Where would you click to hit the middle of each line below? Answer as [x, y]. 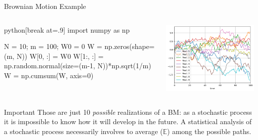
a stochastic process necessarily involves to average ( [84, 131]
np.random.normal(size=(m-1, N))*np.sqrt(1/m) [78, 66]
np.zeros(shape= [129, 46]
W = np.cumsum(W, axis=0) [49, 75]
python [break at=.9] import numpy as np [67, 29]
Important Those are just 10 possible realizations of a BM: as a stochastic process [128, 112]
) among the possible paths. [209, 131]
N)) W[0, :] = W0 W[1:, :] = [60, 56]
